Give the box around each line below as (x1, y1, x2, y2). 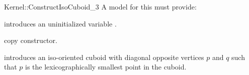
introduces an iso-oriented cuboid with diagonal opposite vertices (4, 51, 204, 62)
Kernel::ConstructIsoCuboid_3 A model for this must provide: (4, 1, 197, 11)
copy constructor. (4, 35, 57, 45)
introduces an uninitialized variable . (4, 18, 117, 28)
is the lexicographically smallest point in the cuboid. (25, 61, 187, 72)
